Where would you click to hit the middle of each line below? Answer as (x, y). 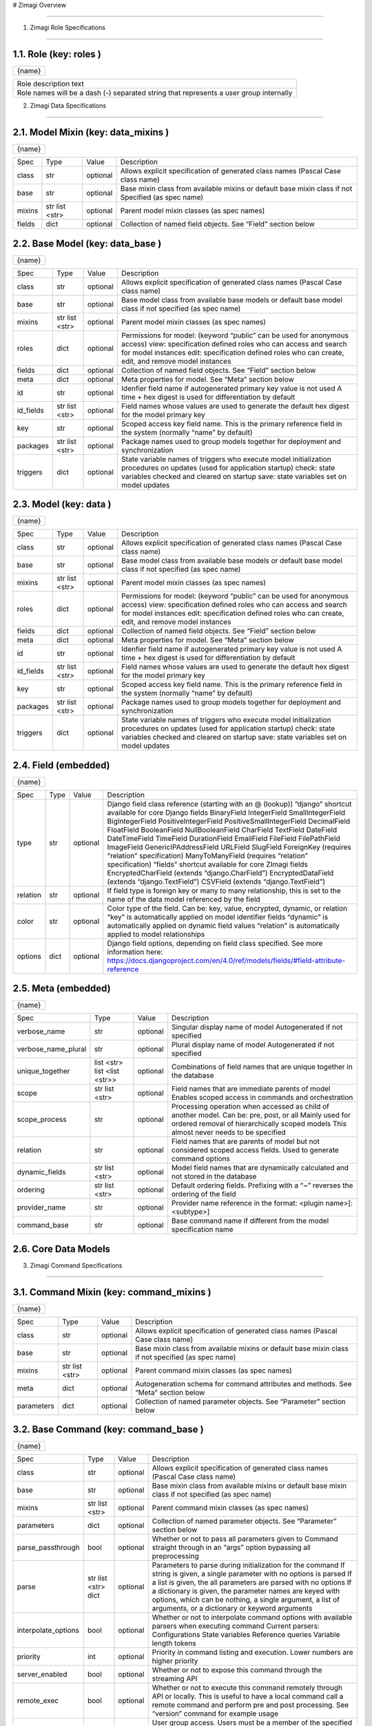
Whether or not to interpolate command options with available (252, 1618)
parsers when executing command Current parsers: (236, 1626)
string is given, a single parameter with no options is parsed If (252, 1574)
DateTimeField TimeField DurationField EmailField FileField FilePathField (224, 838)
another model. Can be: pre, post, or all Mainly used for (261, 1115)
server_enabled (42, 1674)
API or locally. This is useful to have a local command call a (248, 1696)
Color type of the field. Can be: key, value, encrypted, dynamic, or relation (227, 908)
